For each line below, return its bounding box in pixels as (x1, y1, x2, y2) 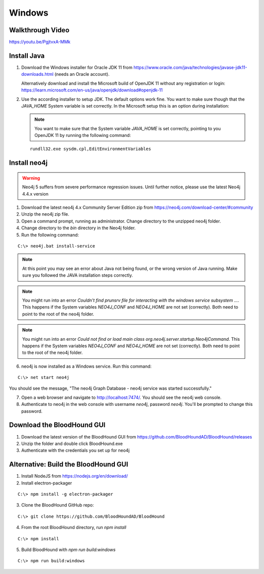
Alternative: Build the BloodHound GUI (9, 460, 129, 469)
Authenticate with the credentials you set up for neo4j (21, 447, 130, 453)
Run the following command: (21, 232, 79, 238)
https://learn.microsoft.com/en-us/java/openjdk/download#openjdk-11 (21, 87, 163, 93)
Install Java (9, 51, 45, 60)
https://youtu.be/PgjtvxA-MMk (9, 39, 71, 45)
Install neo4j (9, 159, 48, 167)
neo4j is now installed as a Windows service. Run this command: (21, 363, 152, 369)
